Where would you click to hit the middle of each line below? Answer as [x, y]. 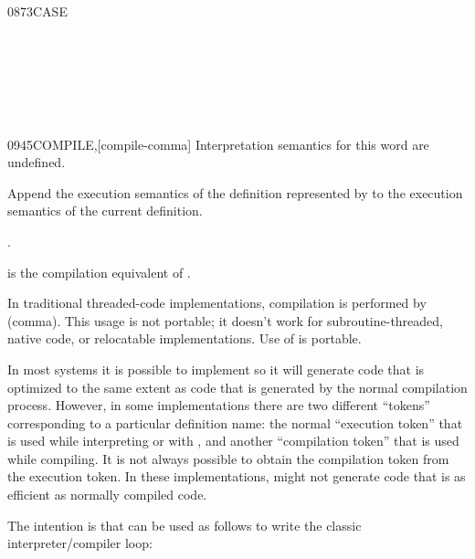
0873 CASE [37, 11]
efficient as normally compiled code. [107, 495]
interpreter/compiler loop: [80, 543]
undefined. [37, 162]
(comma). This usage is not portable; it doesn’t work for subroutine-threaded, [225, 320]
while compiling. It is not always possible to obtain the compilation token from [228, 458]
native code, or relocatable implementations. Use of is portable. [185, 338]
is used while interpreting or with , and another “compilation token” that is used [233, 441]
